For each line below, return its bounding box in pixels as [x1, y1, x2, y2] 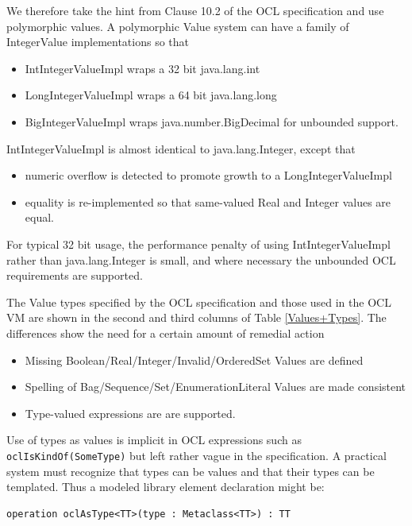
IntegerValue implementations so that [6, 33, 190, 50]
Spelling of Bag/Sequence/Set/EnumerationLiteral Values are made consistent [25, 378, 406, 395]
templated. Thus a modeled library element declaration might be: [6, 478, 325, 495]
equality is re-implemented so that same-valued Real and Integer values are [25, 193, 391, 210]
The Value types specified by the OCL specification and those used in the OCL [6, 293, 391, 310]
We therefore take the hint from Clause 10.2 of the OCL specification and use [6, 2, 384, 18]
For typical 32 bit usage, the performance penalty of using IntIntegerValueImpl [6, 235, 391, 252]
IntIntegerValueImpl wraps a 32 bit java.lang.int [25, 60, 260, 76]
